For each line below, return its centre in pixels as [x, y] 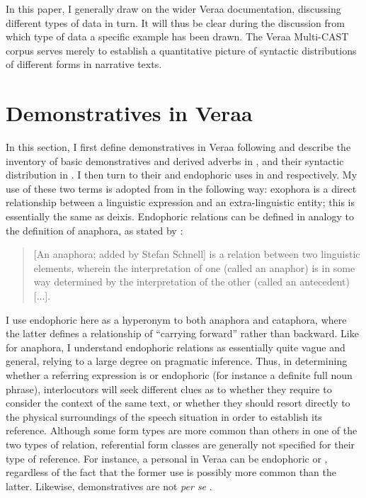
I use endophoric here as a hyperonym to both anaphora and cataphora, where [176, 319]
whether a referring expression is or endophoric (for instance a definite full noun [179, 375]
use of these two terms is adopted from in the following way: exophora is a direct [181, 188]
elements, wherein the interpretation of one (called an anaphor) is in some [194, 267]
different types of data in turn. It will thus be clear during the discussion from [175, 22]
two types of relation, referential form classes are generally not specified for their [181, 444]
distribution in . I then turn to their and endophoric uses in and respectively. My [182, 175]
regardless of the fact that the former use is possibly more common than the [171, 472]
